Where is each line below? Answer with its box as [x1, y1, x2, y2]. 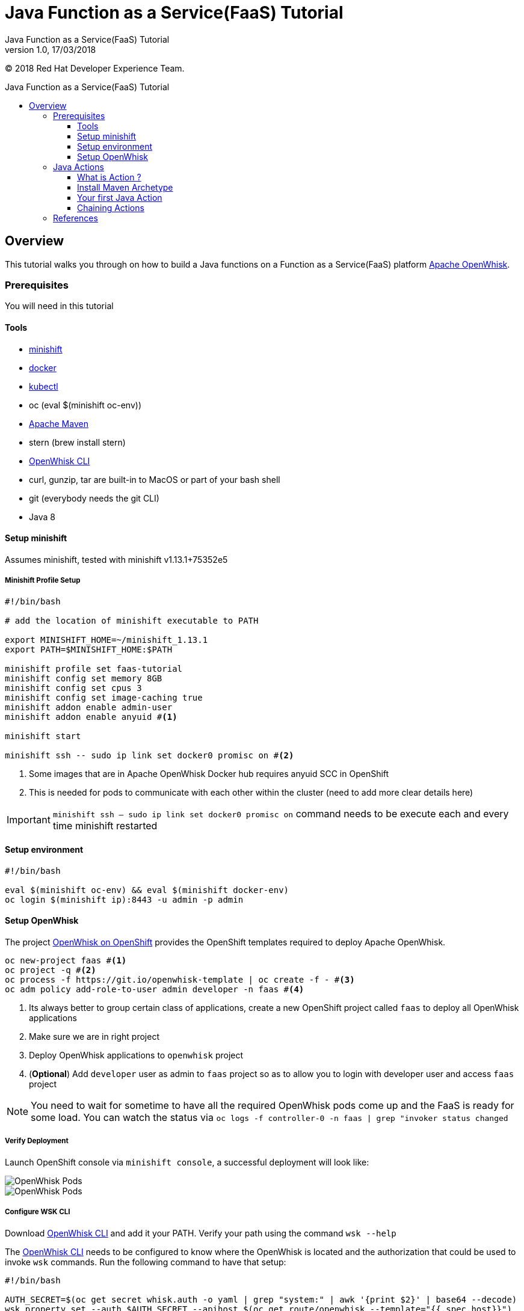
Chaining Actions [77, 202, 144, 213]
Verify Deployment [5, 1137, 69, 1146]
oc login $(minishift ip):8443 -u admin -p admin [5, 894, 244, 904]
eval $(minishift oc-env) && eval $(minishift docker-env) [5, 885, 289, 895]
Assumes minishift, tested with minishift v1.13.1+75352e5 [5, 554, 228, 565]
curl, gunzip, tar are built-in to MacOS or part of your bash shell [29, 474, 280, 485]
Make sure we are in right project [29, 1031, 159, 1042]
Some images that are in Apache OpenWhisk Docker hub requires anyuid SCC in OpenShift [29, 768, 389, 779]
